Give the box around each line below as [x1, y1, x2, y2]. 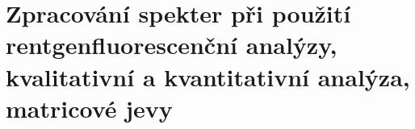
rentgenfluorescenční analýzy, [6, 28, 337, 61]
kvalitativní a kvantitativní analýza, [6, 60, 410, 93]
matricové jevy [6, 91, 173, 124]
